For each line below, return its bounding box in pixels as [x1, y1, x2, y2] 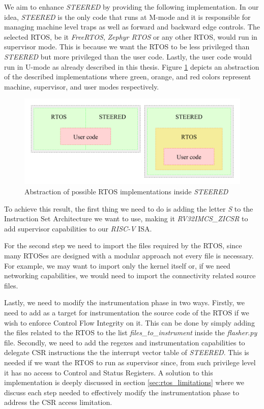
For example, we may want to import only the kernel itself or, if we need [4, 260, 230, 271]
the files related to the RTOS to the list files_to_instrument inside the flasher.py [4, 327, 257, 338]
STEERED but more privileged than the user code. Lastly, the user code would [4, 51, 252, 62]
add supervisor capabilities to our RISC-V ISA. [4, 223, 152, 233]
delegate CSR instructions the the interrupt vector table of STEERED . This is [4, 347, 249, 358]
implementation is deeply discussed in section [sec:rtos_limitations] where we [4, 377, 244, 388]
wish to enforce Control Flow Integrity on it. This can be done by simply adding [4, 317, 255, 328]
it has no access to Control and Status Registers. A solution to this [4, 367, 213, 377]
